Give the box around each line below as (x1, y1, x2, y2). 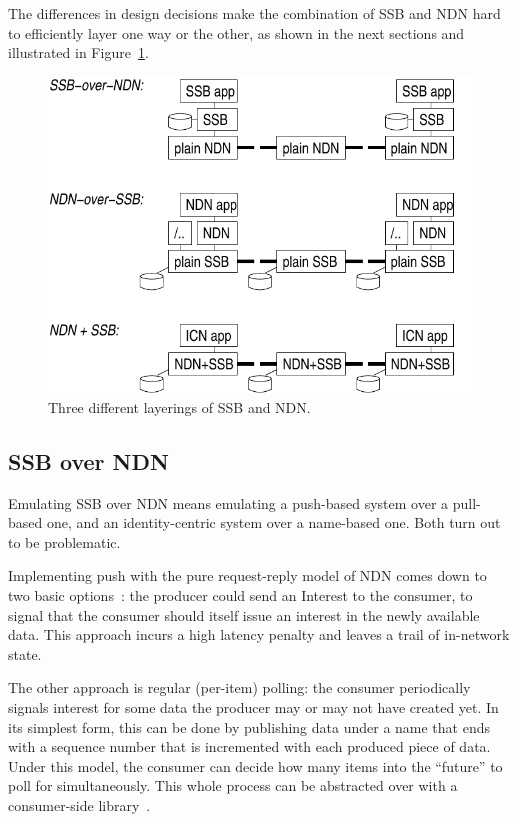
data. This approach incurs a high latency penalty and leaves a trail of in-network (8, 624, 510, 645)
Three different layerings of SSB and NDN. (48, 396, 311, 417)
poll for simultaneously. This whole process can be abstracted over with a (8, 775, 458, 796)
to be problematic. (8, 531, 121, 552)
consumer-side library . (8, 794, 151, 815)
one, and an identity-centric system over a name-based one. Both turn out (46, 512, 501, 533)
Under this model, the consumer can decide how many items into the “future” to (8, 755, 503, 776)
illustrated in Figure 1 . (8, 42, 149, 63)
